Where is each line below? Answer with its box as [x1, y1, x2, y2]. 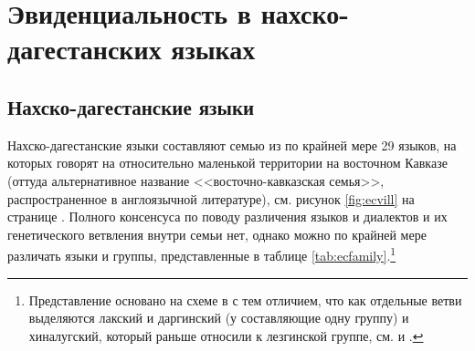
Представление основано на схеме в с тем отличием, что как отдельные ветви [28, 290, 462, 309]
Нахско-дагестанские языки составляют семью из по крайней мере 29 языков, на [7, 135, 457, 154]
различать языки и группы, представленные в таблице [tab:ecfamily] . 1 [7, 243, 396, 264]
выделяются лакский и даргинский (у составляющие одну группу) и [28, 308, 409, 327]
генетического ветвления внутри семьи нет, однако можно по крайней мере [7, 224, 427, 243]
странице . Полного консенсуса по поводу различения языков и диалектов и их [7, 207, 448, 226]
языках [171, 30, 256, 67]
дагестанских [7, 30, 162, 67]
